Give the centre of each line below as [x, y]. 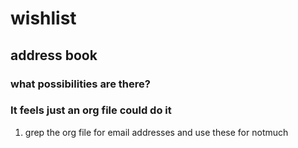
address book [54, 55]
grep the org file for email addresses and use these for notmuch [156, 132]
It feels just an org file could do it [91, 110]
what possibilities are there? [80, 84]
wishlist [43, 18]
